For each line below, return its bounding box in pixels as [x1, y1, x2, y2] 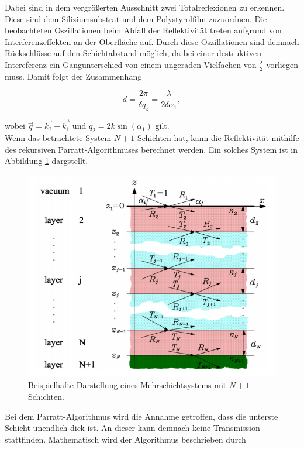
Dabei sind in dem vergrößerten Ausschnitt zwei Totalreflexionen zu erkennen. [5, 1, 285, 13]
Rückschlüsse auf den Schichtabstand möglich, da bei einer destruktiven [5, 47, 261, 59]
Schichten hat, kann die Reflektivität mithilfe [137, 132, 299, 144]
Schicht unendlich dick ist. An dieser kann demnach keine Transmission [5, 421, 260, 434]
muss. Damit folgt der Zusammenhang [5, 70, 142, 82]
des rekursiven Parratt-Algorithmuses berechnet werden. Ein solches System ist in [5, 143, 298, 155]
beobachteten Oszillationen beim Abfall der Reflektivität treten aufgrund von [5, 24, 282, 36]
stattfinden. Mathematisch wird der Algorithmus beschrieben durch [5, 433, 246, 445]
